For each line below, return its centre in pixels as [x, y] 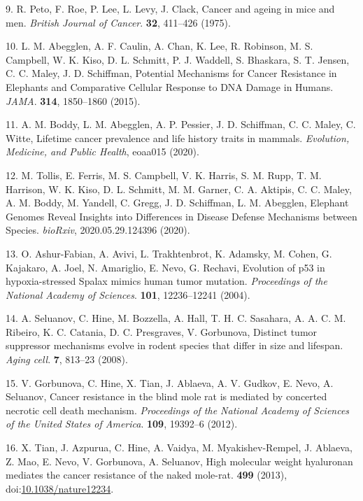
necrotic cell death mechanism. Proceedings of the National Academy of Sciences [178, 410]
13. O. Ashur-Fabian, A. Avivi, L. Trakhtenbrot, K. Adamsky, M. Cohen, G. [169, 253]
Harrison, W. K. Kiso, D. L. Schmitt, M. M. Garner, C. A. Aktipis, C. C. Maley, [179, 189]
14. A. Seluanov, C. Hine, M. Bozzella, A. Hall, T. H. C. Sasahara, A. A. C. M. [176, 318]
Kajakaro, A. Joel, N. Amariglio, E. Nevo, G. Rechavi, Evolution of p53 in [165, 267]
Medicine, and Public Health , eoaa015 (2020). [102, 151]
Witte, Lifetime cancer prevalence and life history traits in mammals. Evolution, [178, 137]
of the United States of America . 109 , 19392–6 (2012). [122, 424]
